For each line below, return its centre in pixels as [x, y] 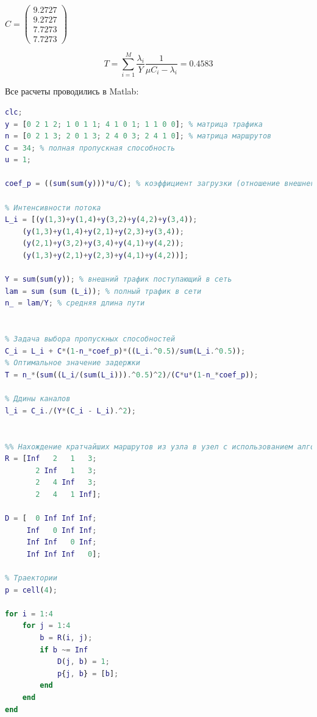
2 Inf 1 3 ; [66, 470]
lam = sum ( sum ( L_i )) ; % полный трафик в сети [103, 291]
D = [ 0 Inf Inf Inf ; [51, 519]
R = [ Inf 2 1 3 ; [51, 459]
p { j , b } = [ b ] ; [88, 673]
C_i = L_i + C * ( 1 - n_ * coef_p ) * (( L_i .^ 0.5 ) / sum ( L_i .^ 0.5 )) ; [125, 351]
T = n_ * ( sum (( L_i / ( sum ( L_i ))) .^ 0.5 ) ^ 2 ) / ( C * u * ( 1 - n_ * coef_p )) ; [132, 375]
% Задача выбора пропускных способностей [90, 339]
